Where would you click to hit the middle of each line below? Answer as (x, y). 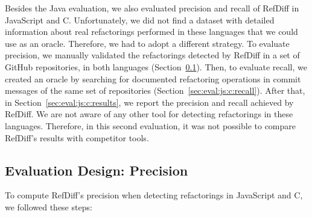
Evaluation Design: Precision (97, 170)
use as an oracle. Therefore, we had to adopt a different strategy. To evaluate (147, 43)
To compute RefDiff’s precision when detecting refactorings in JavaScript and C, (154, 195)
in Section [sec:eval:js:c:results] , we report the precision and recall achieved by (149, 102)
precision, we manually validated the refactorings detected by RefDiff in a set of (152, 55)
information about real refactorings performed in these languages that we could (151, 32)
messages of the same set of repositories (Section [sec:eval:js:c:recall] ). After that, (155, 90)
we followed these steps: (49, 206)
